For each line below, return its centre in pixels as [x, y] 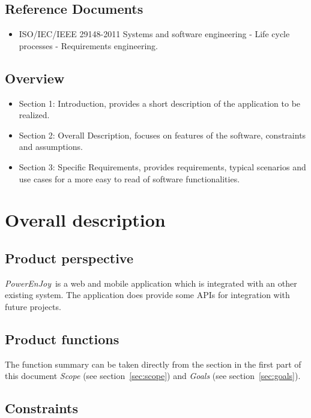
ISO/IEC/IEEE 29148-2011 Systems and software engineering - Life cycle [154, 34]
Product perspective [69, 258]
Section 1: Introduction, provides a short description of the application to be [160, 103]
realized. [34, 115]
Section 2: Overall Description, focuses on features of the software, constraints [162, 135]
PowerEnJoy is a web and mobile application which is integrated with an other [151, 283]
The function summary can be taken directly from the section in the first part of [153, 364]
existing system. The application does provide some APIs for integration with [147, 295]
